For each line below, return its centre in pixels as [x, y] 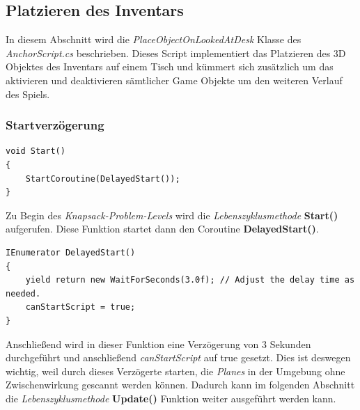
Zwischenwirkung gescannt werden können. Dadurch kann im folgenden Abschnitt [180, 385]
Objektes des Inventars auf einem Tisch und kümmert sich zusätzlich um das [170, 66]
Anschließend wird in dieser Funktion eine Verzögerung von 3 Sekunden [158, 344]
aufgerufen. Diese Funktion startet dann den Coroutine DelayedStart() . [162, 229]
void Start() [36, 151]
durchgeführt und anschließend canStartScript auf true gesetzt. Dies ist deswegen [178, 357]
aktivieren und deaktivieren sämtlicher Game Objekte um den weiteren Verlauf [174, 80]
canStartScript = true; [80, 307]
